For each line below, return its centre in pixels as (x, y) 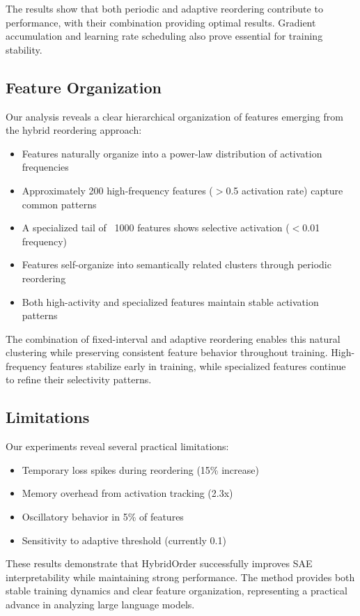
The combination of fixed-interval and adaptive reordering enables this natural (173, 338)
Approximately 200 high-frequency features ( (117, 190)
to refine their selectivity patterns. (79, 379)
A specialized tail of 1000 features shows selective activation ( (156, 228)
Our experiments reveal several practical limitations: (117, 446)
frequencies (45, 167)
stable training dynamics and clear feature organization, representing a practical (177, 591)
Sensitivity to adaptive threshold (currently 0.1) (124, 540)
